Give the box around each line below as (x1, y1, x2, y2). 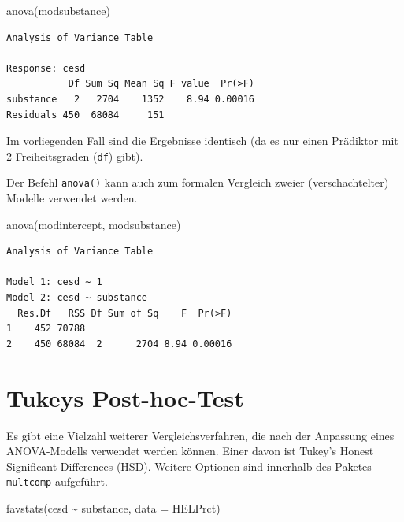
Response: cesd (6, 62, 86, 74)
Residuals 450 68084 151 (6, 109, 165, 120)
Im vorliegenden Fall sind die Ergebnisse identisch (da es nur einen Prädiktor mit (6, 132, 398, 149)
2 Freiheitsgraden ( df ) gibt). (6, 147, 143, 164)
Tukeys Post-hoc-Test (6, 381, 244, 413)
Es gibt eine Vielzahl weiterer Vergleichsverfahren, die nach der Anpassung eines (6, 427, 395, 443)
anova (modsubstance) (6, 2, 110, 18)
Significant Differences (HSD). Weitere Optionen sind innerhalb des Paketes (6, 457, 372, 474)
